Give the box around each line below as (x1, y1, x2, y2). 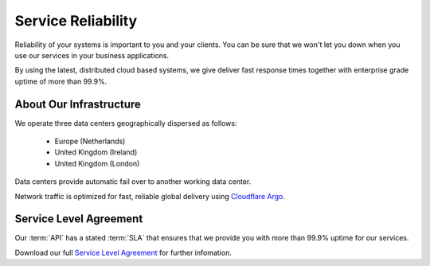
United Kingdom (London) (54, 158, 140, 168)
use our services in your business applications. (14, 50, 170, 60)
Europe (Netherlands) (54, 136, 126, 147)
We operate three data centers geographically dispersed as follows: (14, 118, 237, 127)
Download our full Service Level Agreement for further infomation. (14, 248, 233, 257)
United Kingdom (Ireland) (54, 147, 138, 157)
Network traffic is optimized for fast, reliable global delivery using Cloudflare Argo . (14, 191, 286, 201)
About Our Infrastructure (14, 97, 141, 111)
